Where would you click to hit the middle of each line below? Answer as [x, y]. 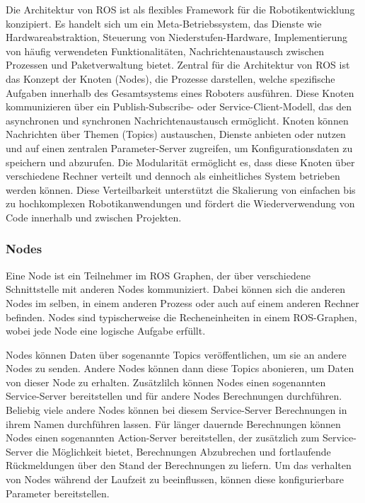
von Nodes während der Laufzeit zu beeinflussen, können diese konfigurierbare [175, 479]
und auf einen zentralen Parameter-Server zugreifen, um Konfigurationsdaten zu [179, 148]
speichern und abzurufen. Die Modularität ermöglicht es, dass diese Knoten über [180, 162]
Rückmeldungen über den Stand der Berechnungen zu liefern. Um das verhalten [179, 465]
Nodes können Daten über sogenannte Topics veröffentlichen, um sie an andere [176, 354]
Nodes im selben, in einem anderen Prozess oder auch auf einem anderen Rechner [182, 302]
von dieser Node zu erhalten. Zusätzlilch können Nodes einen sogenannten [166, 382]
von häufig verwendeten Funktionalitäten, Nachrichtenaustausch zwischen [165, 51]
